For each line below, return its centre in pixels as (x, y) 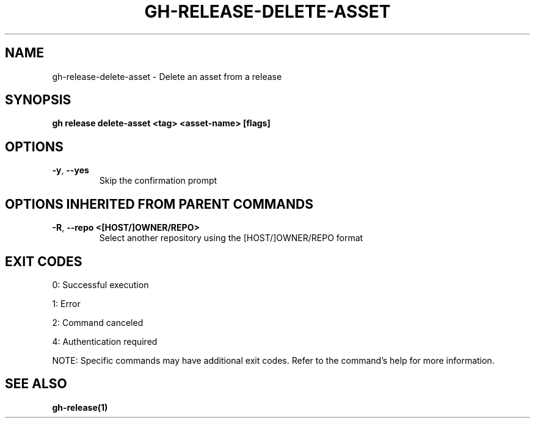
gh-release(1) (80, 407)
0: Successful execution (100, 284)
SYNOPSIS (38, 100)
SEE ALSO (36, 384)
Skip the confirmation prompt (158, 181)
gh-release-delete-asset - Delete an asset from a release (167, 76)
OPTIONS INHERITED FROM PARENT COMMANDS (159, 204)
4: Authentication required (105, 341)
